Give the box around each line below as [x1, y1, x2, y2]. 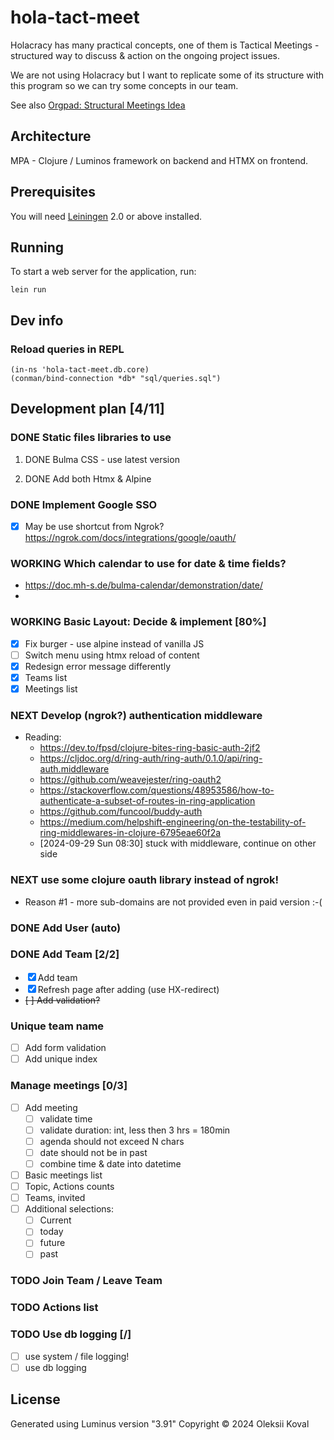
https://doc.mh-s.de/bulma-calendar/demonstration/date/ [24, 579, 263, 591]
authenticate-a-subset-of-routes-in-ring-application [39, 795, 256, 807]
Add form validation [24, 1042, 107, 1054]
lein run [10, 285, 47, 295]
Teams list [24, 671, 68, 683]
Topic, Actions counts [24, 1180, 115, 1192]
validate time [39, 1112, 93, 1125]
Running [10, 239, 65, 256]
